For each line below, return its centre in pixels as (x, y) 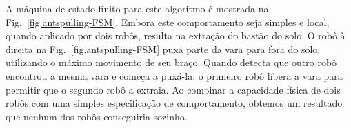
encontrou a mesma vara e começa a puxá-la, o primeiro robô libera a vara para (174, 75)
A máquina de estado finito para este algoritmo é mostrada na (137, 8)
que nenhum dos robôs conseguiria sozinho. (97, 116)
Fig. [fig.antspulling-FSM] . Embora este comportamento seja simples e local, (168, 22)
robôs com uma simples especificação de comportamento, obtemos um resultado (174, 103)
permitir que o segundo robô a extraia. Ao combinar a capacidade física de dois (173, 89)
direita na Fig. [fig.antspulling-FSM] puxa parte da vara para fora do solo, (163, 49)
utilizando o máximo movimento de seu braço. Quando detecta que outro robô (171, 62)
